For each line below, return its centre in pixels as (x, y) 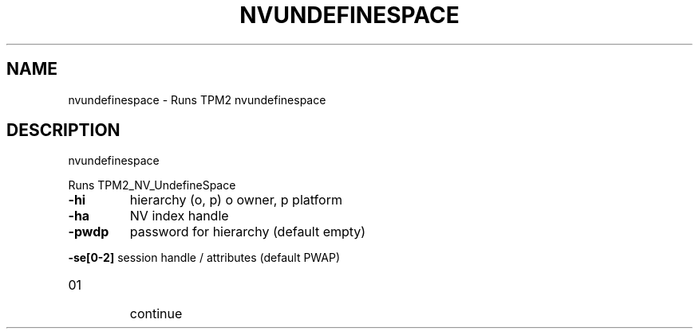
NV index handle (179, 216)
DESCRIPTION (63, 130)
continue (156, 314)
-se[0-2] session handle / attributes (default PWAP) (204, 258)
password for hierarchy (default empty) (248, 232)
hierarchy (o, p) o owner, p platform (236, 200)
